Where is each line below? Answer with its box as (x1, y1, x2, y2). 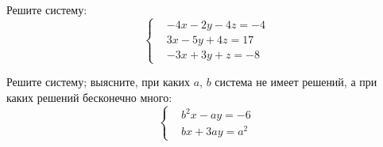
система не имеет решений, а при (215, 73, 377, 90)
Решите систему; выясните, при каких (6, 73, 191, 90)
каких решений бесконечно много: (6, 89, 172, 105)
